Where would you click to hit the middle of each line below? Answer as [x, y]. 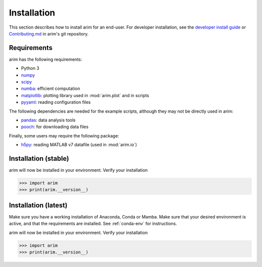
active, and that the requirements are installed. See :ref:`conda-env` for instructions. [93, 224]
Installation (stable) [39, 159]
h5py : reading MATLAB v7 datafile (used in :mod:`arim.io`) [79, 145]
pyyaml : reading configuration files [56, 102]
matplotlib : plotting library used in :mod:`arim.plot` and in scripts [85, 95]
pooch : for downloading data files [55, 127]
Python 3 [30, 68]
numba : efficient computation [50, 89]
